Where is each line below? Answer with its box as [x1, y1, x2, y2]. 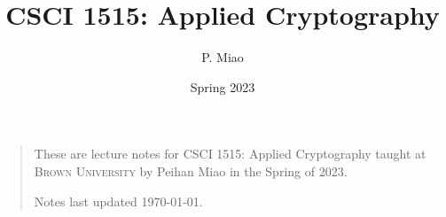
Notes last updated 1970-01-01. [34, 191, 203, 210]
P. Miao [201, 48, 244, 66]
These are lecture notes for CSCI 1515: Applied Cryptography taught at [34, 144, 426, 163]
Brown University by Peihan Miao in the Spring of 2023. [34, 161, 348, 180]
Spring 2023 [190, 77, 255, 96]
